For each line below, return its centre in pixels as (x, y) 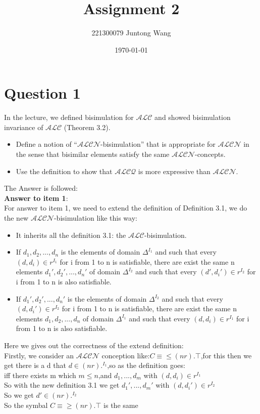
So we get (19, 395)
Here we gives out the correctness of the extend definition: (94, 345)
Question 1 (42, 93)
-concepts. (210, 154)
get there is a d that (35, 365)
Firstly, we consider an (39, 355)
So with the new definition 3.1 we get (62, 385)
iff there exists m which (40, 375)
